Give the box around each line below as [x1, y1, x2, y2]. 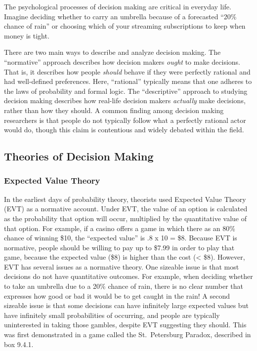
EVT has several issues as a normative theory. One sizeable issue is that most [4, 261, 239, 272]
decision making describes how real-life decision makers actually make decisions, [4, 95, 246, 106]
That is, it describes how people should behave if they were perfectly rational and [4, 66, 251, 77]
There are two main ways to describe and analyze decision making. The [4, 47, 221, 57]
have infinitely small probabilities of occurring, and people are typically [4, 310, 220, 320]
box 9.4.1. [4, 339, 34, 349]
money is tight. [4, 30, 49, 40]
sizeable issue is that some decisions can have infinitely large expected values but [4, 300, 249, 311]
